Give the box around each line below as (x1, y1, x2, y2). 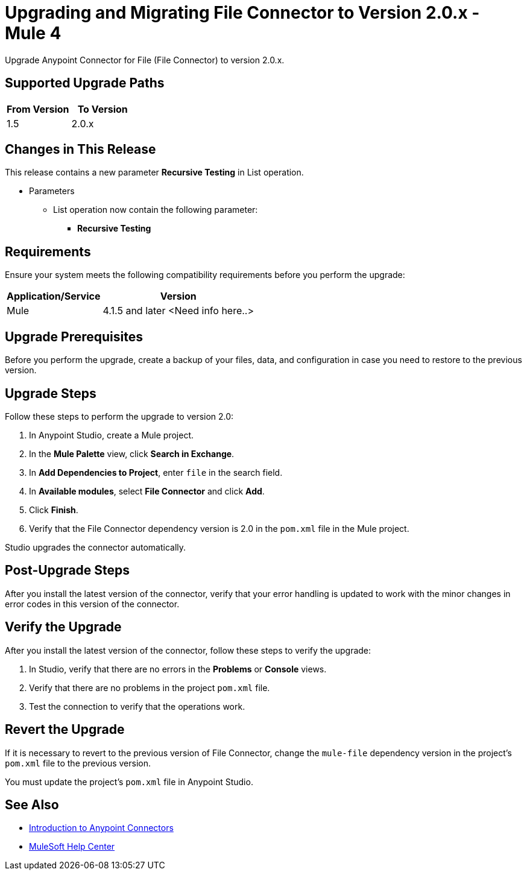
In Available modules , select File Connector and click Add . (29, 485, 265, 496)
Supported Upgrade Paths (5, 75, 165, 91)
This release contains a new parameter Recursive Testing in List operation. (5, 167, 304, 178)
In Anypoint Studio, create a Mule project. (29, 429, 194, 440)
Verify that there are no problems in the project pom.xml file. (29, 682, 270, 693)
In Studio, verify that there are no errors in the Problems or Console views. (29, 663, 327, 674)
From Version (7, 103, 69, 115)
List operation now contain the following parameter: (53, 204, 258, 215)
